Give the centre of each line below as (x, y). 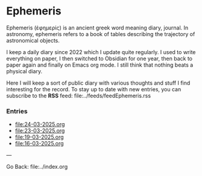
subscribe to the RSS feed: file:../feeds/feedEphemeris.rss (79, 96)
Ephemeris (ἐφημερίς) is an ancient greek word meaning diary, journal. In (97, 28)
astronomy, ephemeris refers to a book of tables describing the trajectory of (101, 34)
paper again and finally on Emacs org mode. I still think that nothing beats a (100, 65)
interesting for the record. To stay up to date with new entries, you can (94, 89)
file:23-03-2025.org (40, 131)
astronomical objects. (33, 40)
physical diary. (24, 71)
